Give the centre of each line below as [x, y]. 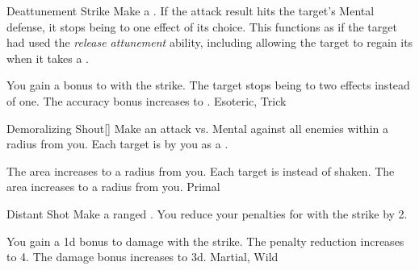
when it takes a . [48, 58]
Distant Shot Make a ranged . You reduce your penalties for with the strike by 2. [207, 213]
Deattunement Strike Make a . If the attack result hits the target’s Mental [191, 10]
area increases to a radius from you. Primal [113, 187]
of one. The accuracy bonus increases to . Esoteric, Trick [147, 100]
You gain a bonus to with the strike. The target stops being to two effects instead [208, 85]
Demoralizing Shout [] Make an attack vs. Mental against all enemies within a [197, 128]
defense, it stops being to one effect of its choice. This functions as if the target [202, 26]
